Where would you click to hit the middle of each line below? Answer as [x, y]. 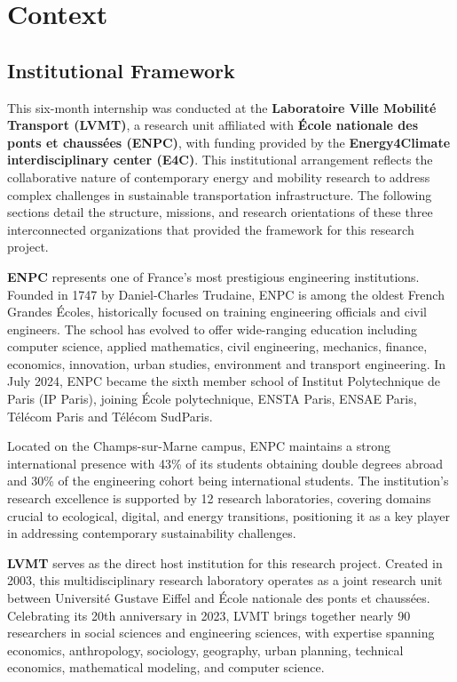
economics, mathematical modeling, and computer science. [166, 667]
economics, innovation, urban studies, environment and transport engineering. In [227, 363]
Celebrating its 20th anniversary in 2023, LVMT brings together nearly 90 [209, 615]
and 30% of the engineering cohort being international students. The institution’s [228, 481]
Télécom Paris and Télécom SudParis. [110, 416]
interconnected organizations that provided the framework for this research [211, 229]
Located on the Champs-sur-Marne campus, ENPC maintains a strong [199, 446]
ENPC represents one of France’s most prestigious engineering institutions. [213, 276]
